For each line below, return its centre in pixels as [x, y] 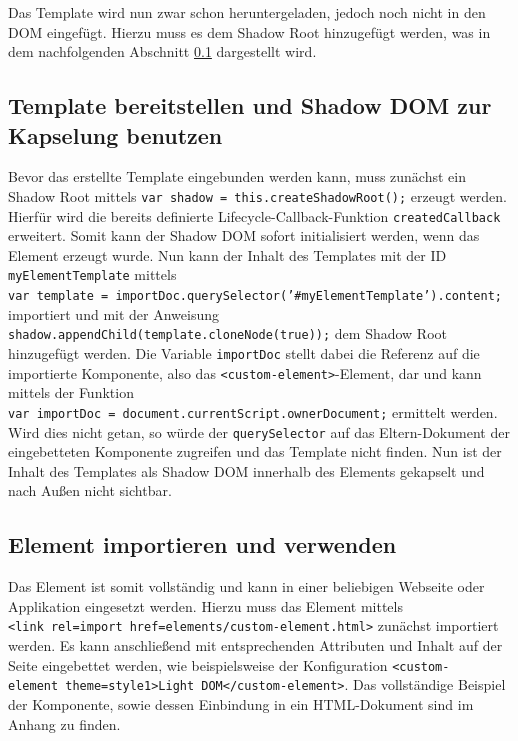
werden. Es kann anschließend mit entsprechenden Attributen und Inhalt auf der [255, 645]
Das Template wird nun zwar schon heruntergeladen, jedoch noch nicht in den [247, 12]
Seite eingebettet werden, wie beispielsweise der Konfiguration [198, 664]
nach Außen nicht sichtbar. [90, 490]
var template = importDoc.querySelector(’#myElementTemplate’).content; [255, 296]
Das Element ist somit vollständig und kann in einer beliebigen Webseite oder [246, 586]
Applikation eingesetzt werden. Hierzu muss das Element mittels [205, 605]
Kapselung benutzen [115, 134]
